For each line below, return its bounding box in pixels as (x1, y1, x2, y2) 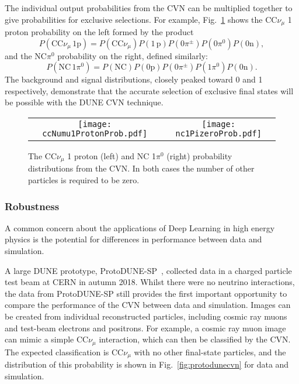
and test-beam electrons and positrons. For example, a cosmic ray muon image (5, 321, 286, 334)
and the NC (5, 49, 47, 61)
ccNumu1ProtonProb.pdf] (42, 129, 148, 139)
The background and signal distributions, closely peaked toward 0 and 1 (5, 73, 263, 85)
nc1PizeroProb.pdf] (175, 129, 262, 139)
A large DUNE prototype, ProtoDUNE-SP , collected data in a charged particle (5, 264, 292, 276)
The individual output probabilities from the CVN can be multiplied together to (5, 2, 293, 13)
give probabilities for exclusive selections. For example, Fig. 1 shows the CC (5, 13, 277, 25)
